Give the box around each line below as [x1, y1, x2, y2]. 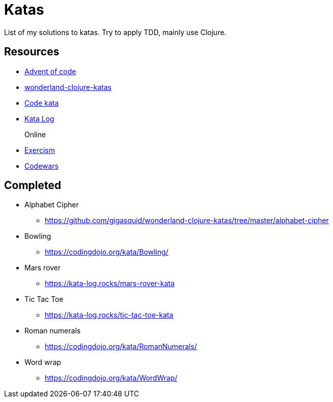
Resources [4, 45, 59, 58]
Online [24, 130, 46, 139]
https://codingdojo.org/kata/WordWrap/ [45, 374, 177, 383]
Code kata [24, 98, 59, 107]
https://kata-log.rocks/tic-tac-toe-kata [45, 311, 173, 320]
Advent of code [24, 67, 76, 76]
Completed [4, 179, 62, 192]
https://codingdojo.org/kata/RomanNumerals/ [45, 342, 197, 351]
